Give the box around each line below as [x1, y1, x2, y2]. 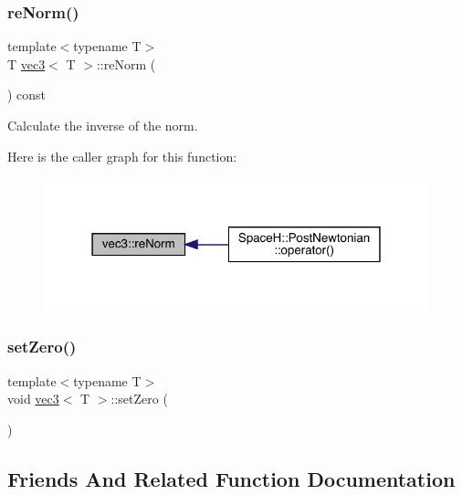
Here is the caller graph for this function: [7, 146, 237, 165]
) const [7, 85, 47, 104]
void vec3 [7, 389, 59, 408]
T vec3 [7, 54, 46, 73]
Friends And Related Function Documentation [7, 464, 456, 492]
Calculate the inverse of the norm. [7, 116, 198, 134]
